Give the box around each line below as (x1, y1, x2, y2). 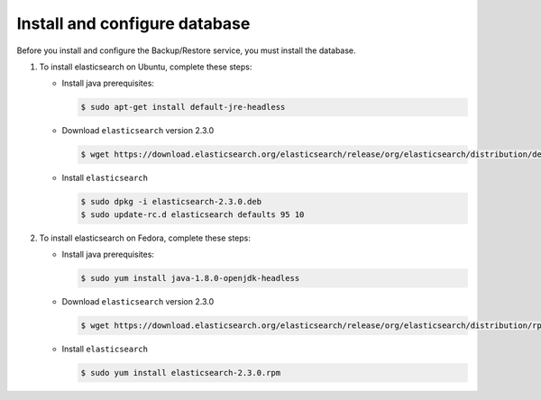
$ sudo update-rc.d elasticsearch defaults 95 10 (80, 209, 305, 220)
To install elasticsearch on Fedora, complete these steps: (39, 232, 252, 243)
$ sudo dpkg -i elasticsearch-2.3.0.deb (80, 196, 261, 207)
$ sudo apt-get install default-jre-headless (80, 102, 286, 113)
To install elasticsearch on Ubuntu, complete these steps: (39, 61, 252, 72)
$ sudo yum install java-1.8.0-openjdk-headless (80, 273, 300, 283)
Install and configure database (16, 14, 251, 33)
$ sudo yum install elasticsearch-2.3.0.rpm (80, 368, 281, 377)
